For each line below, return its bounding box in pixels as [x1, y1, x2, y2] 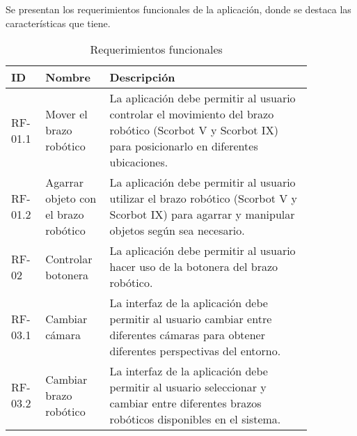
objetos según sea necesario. [109, 222, 245, 239]
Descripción [109, 69, 175, 86]
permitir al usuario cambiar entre [109, 311, 272, 327]
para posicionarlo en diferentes [109, 138, 258, 155]
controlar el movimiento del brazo [109, 106, 274, 123]
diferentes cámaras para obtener [109, 327, 265, 343]
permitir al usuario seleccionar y [109, 379, 267, 396]
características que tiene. [6, 15, 111, 30]
